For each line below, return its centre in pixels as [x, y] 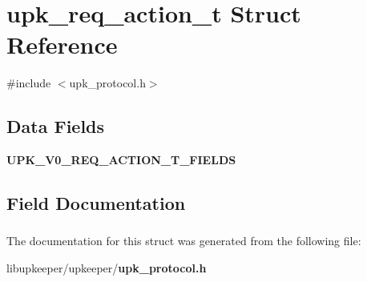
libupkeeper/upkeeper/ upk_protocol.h [107, 268]
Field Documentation [96, 203]
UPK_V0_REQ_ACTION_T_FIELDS [121, 160]
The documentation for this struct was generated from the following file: [184, 241]
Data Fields [56, 126]
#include [29, 83]
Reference [62, 44]
